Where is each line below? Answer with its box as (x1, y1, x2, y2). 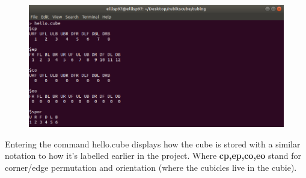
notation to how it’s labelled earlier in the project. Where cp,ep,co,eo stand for (5, 149, 301, 162)
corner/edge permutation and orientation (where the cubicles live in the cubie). (5, 161, 297, 174)
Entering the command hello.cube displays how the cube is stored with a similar (5, 137, 301, 150)
